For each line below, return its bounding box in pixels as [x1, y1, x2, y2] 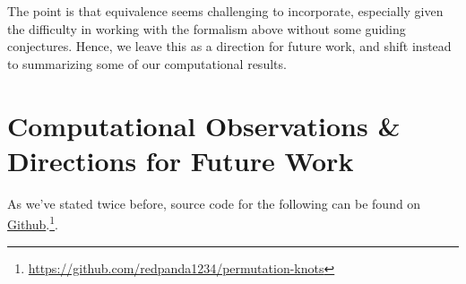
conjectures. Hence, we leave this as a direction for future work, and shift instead [7, 37, 452, 56]
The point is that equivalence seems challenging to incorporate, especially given [7, 2, 444, 20]
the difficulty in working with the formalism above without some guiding [7, 19, 406, 38]
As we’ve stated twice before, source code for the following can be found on [7, 194, 421, 212]
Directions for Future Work [7, 142, 354, 178]
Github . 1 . [7, 212, 58, 233]
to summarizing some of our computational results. [7, 54, 287, 73]
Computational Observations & [7, 107, 401, 143]
